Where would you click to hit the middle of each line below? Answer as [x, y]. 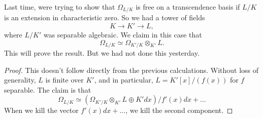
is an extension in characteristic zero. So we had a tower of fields [105, 17]
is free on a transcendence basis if [188, 7]
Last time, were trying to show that [60, 7]
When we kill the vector [41, 110]
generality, [20, 80]
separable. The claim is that [48, 89]
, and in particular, [124, 80]
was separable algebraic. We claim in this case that [123, 35]
